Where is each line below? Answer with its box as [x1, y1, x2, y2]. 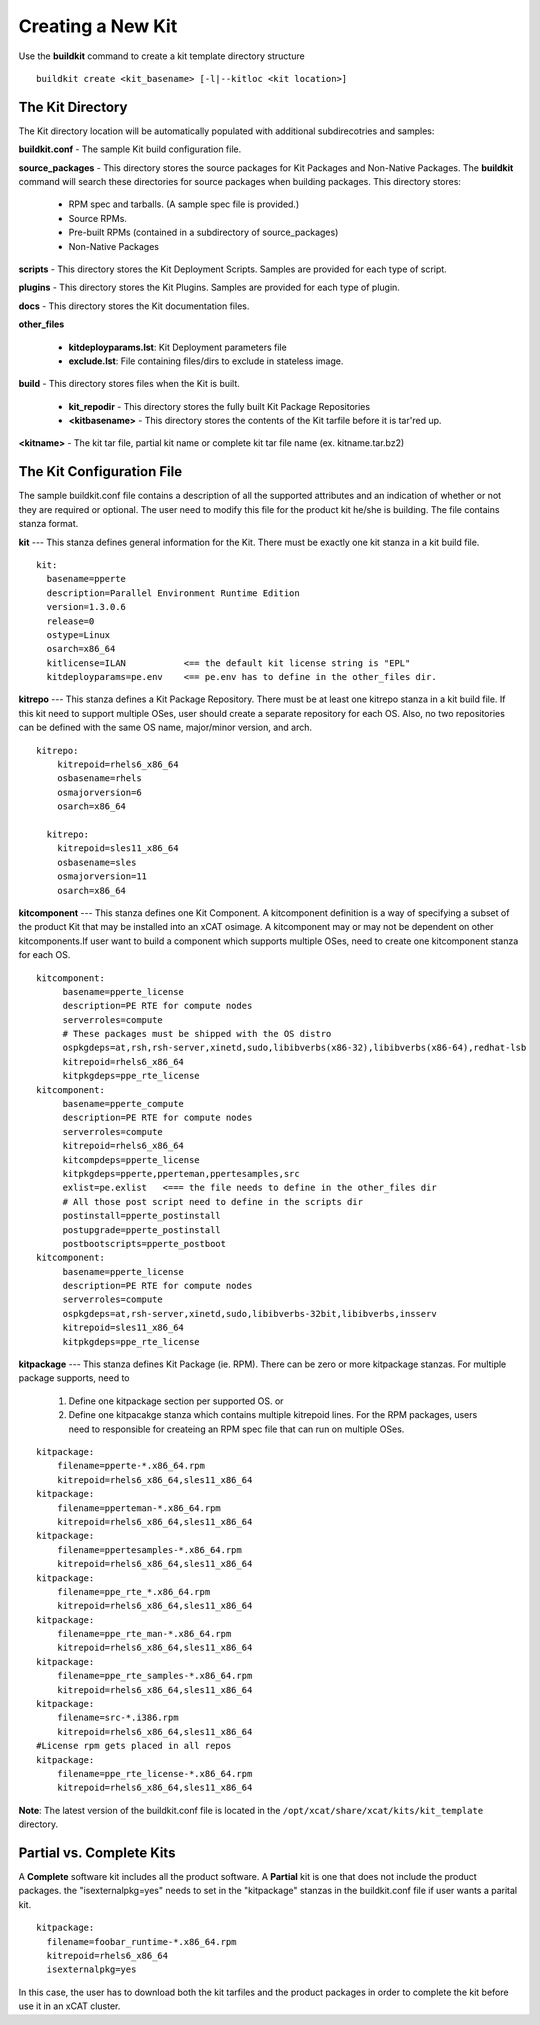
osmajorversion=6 [56, 786, 142, 798]
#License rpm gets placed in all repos [36, 1740, 232, 1752]
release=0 [46, 615, 95, 627]
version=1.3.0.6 [46, 601, 127, 613]
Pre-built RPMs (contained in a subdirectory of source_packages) [68, 226, 339, 239]
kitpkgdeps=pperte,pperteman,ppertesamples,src [62, 1168, 300, 1179]
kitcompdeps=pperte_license [62, 1154, 200, 1165]
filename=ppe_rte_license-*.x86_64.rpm [56, 1768, 253, 1779]
